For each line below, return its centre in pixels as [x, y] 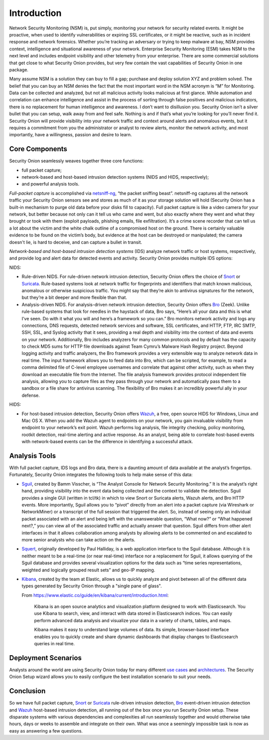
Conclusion [27, 691]
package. [19, 69]
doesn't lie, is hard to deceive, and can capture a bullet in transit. [76, 242]
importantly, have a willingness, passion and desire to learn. [70, 135]
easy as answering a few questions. [46, 731]
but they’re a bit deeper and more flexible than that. [74, 297]
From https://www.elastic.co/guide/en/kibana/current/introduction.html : [95, 595]
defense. [31, 395]
